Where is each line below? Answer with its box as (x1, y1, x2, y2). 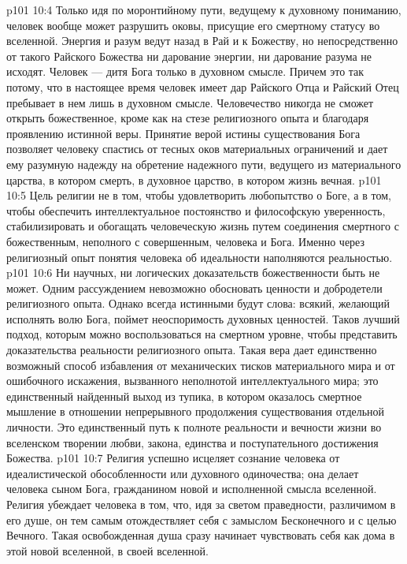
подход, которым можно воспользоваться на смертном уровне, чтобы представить (6, 326, 398, 342)
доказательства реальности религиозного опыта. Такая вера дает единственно (6, 342, 377, 358)
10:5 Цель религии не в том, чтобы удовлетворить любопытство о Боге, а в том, (6, 187, 391, 204)
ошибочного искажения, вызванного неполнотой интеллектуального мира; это (6, 372, 379, 389)
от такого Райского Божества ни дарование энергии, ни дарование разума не (6, 47, 372, 64)
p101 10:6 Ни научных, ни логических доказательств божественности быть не (6, 264, 380, 281)
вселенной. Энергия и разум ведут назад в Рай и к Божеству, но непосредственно (6, 32, 398, 49)
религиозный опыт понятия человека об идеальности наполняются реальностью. (6, 248, 393, 265)
